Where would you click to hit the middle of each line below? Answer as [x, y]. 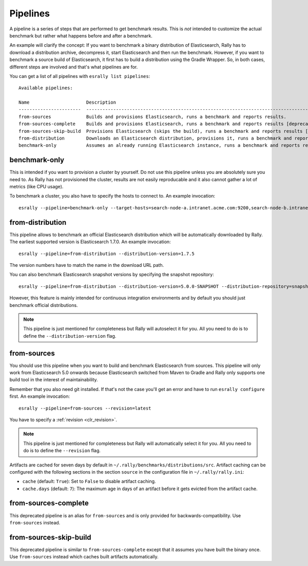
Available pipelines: [46, 88]
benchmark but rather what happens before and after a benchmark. [81, 35]
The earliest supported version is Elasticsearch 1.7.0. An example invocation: [90, 242]
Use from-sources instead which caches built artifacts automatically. [84, 557]
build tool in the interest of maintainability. [54, 380]
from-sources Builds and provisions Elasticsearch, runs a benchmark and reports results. [153, 116]
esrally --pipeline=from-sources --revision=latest [85, 408]
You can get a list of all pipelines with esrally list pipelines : [80, 76]
